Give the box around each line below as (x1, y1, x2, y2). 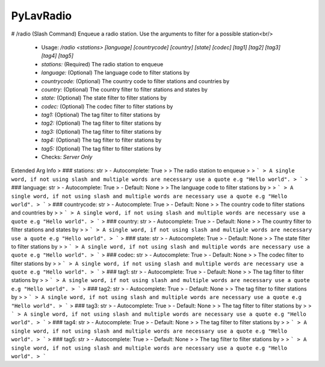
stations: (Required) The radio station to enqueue (41, 60, 164, 67)
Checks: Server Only (41, 154, 93, 161)
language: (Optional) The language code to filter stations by (41, 69, 190, 77)
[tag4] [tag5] (41, 52, 73, 60)
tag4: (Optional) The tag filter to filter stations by (41, 136, 162, 144)
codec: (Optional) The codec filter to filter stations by (41, 102, 173, 110)
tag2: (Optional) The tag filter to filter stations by (41, 119, 162, 127)
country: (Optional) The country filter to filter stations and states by (41, 86, 208, 93)
